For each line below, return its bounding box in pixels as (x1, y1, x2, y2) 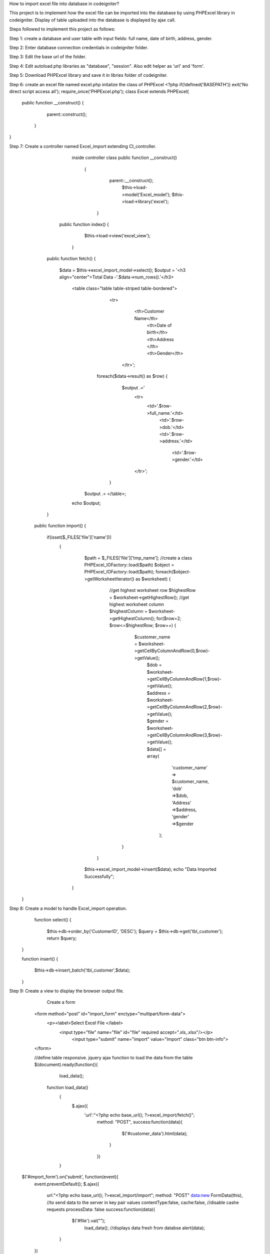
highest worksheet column (109, 601, 164, 607)
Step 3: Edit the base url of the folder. (9, 54, 86, 60)
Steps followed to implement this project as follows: (9, 26, 116, 32)
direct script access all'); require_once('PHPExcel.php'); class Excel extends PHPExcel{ (9, 88, 189, 94)
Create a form (46, 999, 75, 1005)
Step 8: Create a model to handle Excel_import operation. (9, 905, 127, 911)
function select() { (34, 917, 72, 923)
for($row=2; (156, 615, 181, 621)
